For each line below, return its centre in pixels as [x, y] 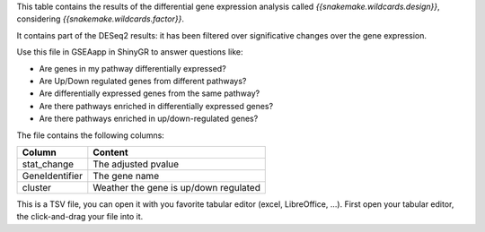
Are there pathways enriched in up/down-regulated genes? [149, 119]
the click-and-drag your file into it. [80, 217]
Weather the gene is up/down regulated [176, 187]
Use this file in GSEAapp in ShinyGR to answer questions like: [130, 52]
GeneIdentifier [52, 176]
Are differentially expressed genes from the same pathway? [150, 93]
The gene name [126, 176]
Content [111, 152]
